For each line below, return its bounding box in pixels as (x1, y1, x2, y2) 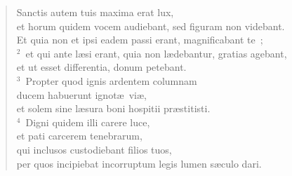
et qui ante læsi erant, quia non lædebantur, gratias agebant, (25, 46, 287, 60)
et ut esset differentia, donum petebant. (16, 60, 187, 74)
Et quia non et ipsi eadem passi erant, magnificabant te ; (16, 32, 263, 47)
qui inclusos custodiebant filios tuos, (16, 142, 172, 156)
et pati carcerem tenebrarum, (16, 128, 142, 143)
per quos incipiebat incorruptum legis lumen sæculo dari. (16, 156, 262, 170)
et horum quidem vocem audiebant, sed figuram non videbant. (16, 18, 285, 33)
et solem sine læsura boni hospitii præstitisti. (16, 101, 211, 116)
